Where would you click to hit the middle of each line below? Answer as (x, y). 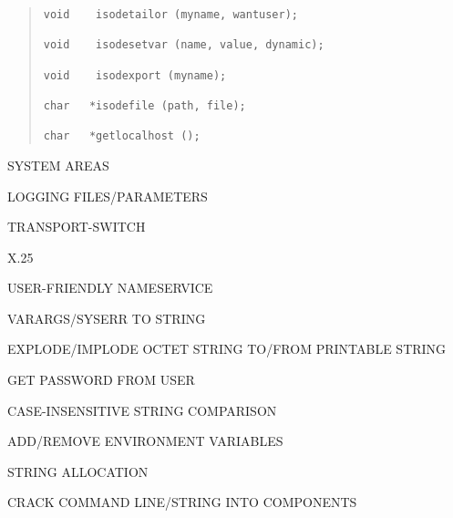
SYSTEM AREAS (58, 165)
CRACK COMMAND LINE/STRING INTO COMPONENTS (182, 502)
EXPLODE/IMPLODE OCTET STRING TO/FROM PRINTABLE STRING (227, 349)
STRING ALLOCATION (78, 471)
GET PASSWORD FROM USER (101, 380)
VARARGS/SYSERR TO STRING (107, 318)
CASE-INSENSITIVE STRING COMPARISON (142, 410)
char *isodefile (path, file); (144, 105)
